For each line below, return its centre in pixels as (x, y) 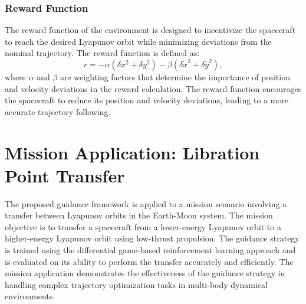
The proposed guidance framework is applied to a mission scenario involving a (146, 203)
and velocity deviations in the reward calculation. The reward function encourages (153, 88)
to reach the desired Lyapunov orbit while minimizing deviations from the (138, 41)
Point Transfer (65, 175)
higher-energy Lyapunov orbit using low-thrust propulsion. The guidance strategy (152, 238)
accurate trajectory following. (58, 111)
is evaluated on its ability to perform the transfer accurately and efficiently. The (149, 261)
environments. (30, 296)
